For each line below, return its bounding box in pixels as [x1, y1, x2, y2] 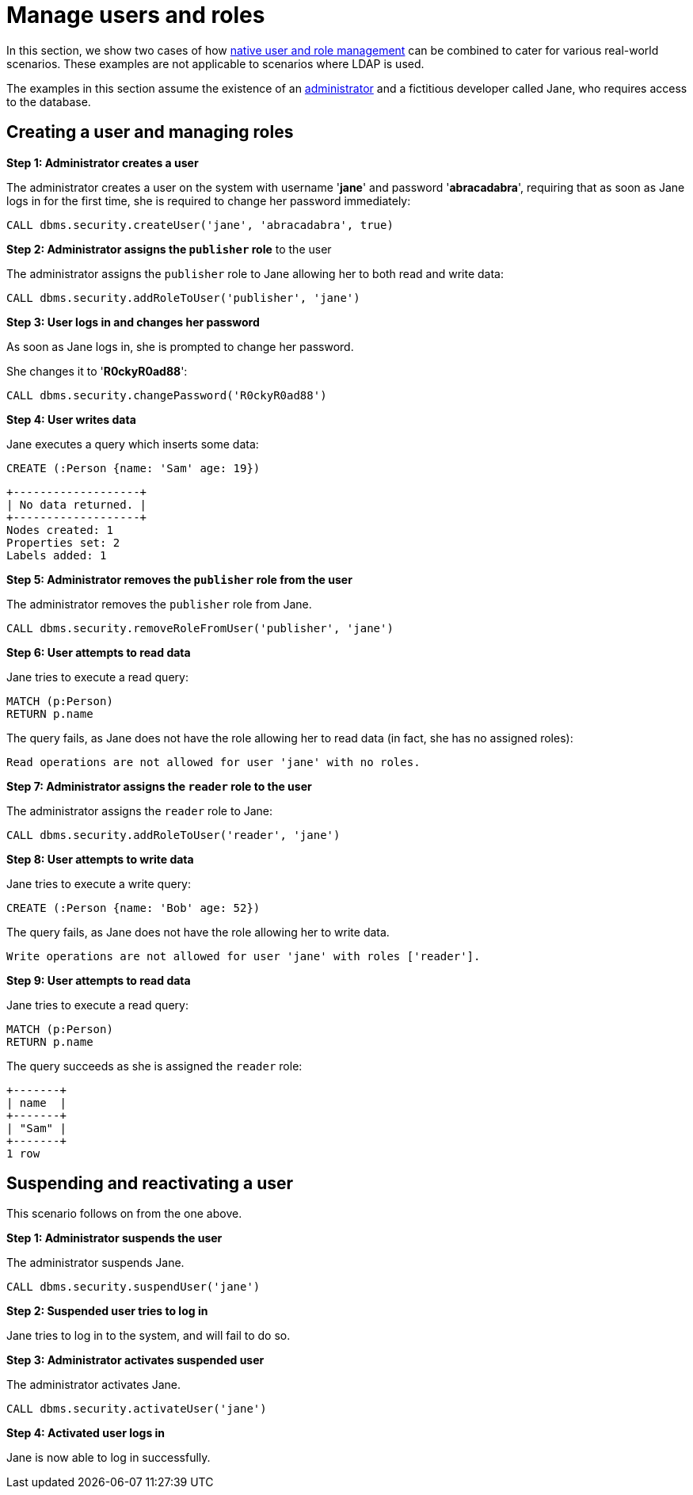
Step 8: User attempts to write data [6, 852, 194, 866]
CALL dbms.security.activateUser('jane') [6, 1402, 267, 1416]
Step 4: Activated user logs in [6, 1426, 166, 1440]
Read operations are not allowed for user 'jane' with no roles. [6, 755, 421, 768]
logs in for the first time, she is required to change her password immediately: [6, 193, 411, 208]
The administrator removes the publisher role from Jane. [6, 597, 312, 611]
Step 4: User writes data [6, 412, 136, 426]
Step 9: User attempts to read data [6, 973, 191, 987]
